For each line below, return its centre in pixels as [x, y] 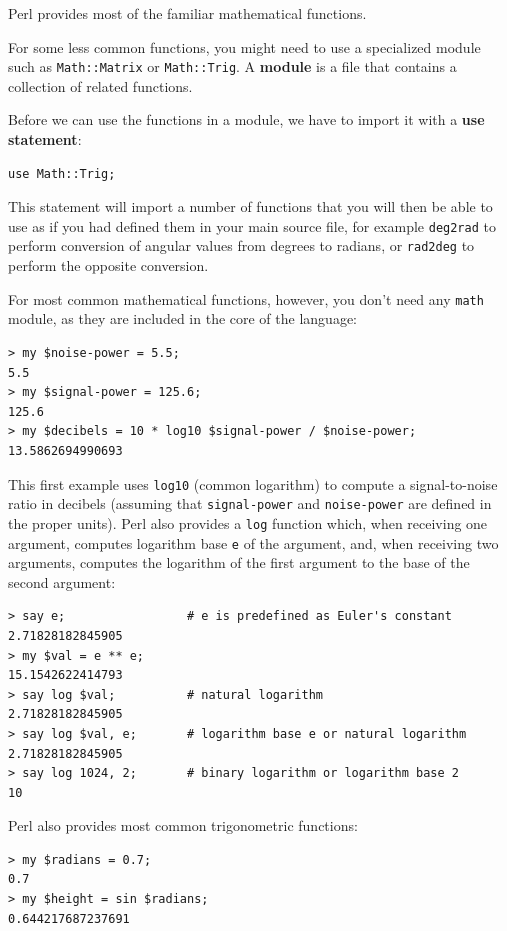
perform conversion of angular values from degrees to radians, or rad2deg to [241, 245]
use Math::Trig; [62, 173]
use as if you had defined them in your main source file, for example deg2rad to [252, 225]
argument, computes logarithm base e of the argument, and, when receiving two [253, 542]
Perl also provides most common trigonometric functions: [183, 825]
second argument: [62, 581]
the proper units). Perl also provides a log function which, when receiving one [248, 522]
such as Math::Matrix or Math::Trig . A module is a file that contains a [232, 66]
